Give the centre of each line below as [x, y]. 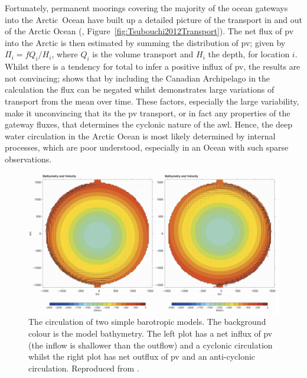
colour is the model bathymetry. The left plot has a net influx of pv [151, 333]
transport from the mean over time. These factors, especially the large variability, [152, 101]
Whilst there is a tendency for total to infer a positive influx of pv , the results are [153, 66]
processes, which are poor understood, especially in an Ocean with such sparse [147, 147]
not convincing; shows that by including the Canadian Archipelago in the [138, 78]
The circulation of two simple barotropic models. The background [147, 322]
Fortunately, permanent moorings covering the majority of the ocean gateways [146, 8]
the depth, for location [249, 54]
